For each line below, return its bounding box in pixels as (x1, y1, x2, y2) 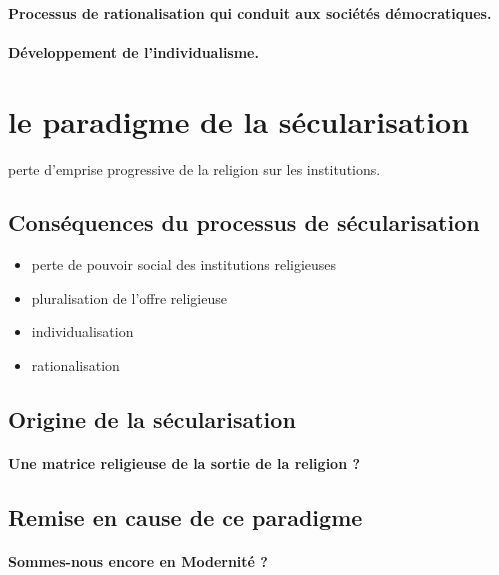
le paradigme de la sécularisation (8, 100, 470, 141)
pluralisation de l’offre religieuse (31, 287, 227, 308)
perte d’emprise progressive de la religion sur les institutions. (8, 158, 381, 179)
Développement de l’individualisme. (8, 41, 259, 62)
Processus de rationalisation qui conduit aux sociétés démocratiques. (8, 2, 492, 23)
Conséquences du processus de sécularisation (8, 207, 480, 238)
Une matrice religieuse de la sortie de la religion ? (8, 453, 361, 474)
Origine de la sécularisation (8, 404, 296, 435)
